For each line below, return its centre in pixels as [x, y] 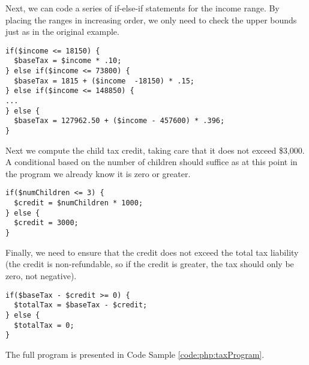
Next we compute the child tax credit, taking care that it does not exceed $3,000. [155, 150]
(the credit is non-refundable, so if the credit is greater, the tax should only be [150, 264]
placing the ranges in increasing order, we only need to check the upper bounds [151, 20]
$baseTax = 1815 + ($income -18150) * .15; [104, 81]
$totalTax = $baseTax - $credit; [81, 305]
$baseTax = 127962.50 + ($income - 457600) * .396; [119, 121]
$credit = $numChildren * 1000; [79, 203]
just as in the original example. [62, 32]
